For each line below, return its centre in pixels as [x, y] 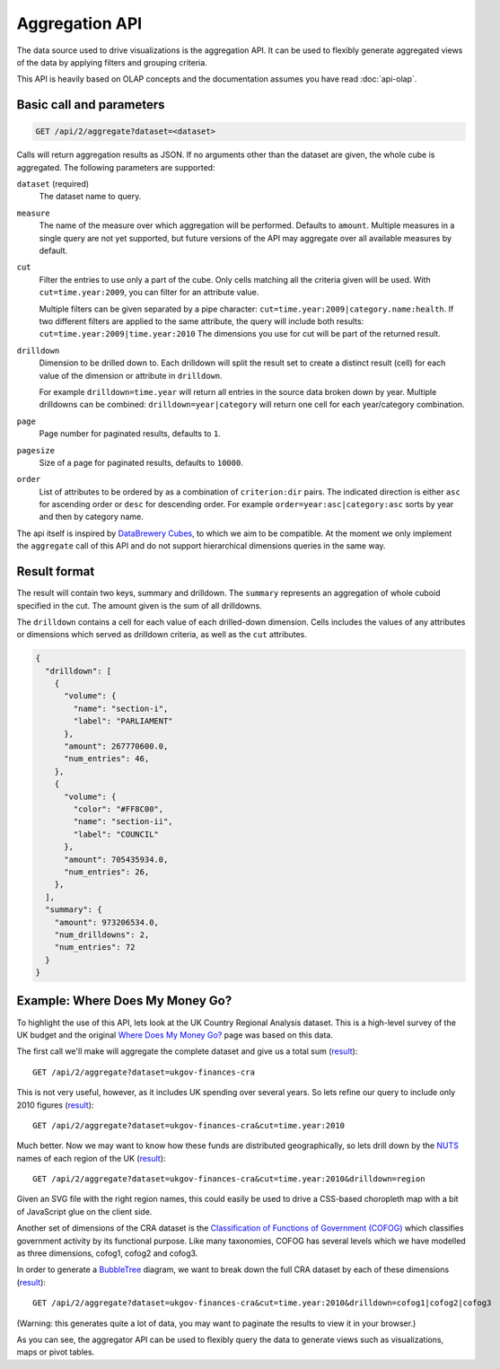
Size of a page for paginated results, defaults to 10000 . [141, 462]
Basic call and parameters [91, 105]
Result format [56, 571]
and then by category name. [91, 517]
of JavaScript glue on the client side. [84, 1211]
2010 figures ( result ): [55, 1105]
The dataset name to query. [90, 197]
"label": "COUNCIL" [116, 834]
